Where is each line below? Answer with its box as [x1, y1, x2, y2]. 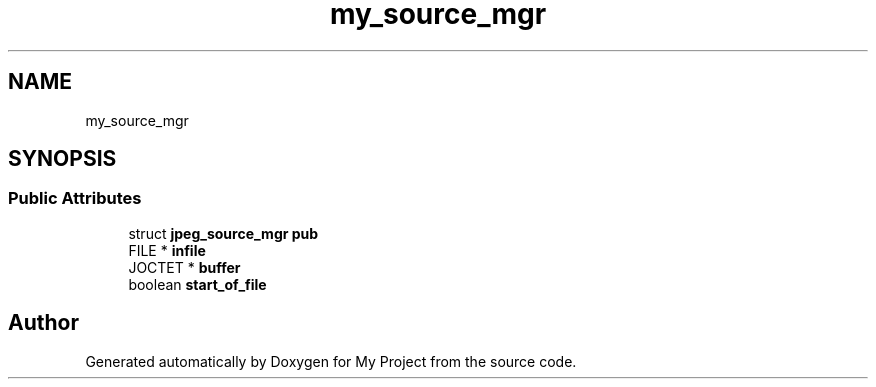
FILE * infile [128, 241, 206, 259]
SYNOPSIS [8, 146, 117, 172]
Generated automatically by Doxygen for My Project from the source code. [85, 352, 577, 370]
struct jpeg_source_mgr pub [128, 224, 319, 242]
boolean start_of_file [128, 275, 267, 293]
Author [8, 310, 79, 336]
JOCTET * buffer [128, 258, 241, 276]
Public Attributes [8, 188, 142, 209]
